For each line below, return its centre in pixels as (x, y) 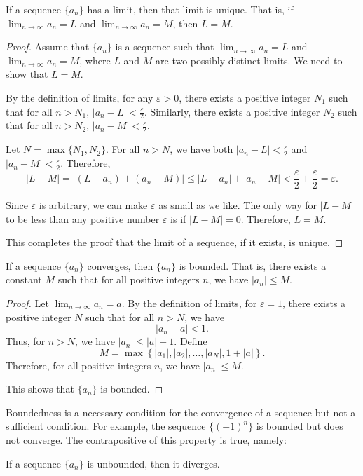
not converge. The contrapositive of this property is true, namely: (146, 440)
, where (95, 60)
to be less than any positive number (83, 218)
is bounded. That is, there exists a (253, 265)
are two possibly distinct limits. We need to (249, 60)
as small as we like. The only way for (238, 204)
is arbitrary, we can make (93, 204)
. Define (191, 341)
